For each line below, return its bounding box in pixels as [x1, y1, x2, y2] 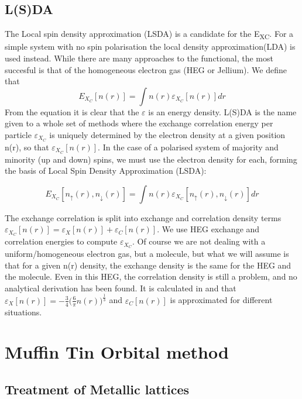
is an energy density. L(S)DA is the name [148, 105, 297, 118]
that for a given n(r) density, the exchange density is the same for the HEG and [5, 259, 291, 271]
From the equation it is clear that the [5, 105, 139, 118]
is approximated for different [170, 294, 273, 306]
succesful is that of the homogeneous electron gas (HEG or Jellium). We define [5, 63, 287, 75]
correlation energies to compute [5, 235, 118, 247]
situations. [5, 305, 42, 318]
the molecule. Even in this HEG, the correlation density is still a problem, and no [5, 270, 297, 283]
